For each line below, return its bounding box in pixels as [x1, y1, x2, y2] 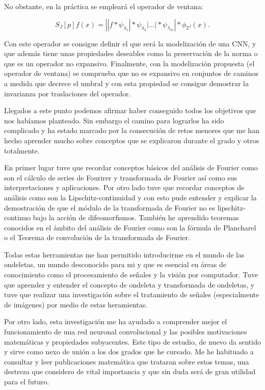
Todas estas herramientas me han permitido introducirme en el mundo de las [4, 249, 245, 259]
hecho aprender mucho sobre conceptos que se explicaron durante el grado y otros [4, 135, 259, 145]
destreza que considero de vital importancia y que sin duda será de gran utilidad [4, 366, 256, 377]
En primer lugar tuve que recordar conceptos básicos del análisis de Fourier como [4, 162, 258, 173]
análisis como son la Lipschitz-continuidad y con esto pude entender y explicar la [4, 192, 257, 202]
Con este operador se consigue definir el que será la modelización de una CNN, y [4, 38, 256, 48]
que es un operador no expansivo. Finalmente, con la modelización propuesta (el [4, 58, 255, 68]
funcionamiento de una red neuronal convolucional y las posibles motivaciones [4, 326, 247, 337]
